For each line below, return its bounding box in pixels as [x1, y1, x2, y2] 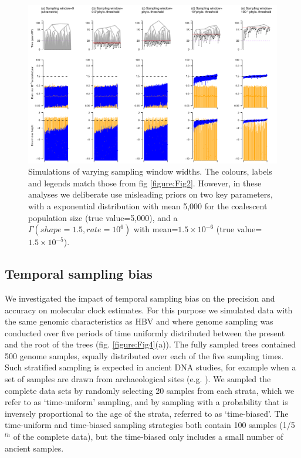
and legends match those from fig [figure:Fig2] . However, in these [28, 176, 262, 189]
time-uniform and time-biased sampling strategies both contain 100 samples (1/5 [5, 419, 295, 431]
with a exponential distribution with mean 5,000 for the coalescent [28, 199, 268, 212]
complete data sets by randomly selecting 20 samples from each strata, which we [5, 384, 295, 396]
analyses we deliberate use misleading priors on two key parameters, [28, 188, 273, 200]
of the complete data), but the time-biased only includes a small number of [13, 430, 283, 443]
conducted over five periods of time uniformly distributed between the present [5, 326, 285, 339]
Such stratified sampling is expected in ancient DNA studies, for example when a [5, 361, 296, 373]
